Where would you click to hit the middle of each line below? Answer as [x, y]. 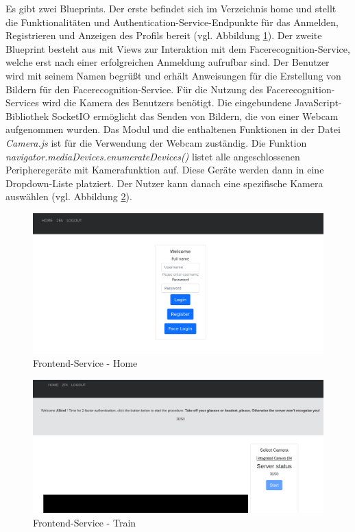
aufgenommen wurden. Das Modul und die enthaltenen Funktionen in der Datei [173, 129]
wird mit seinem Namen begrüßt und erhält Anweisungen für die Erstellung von [173, 75]
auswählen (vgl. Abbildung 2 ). [69, 196]
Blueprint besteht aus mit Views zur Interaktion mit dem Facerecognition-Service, [178, 48]
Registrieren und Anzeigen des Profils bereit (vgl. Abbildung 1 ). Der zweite [164, 35]
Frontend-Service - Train [85, 522]
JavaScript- [318, 102]
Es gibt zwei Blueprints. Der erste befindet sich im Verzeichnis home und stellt [171, 8]
